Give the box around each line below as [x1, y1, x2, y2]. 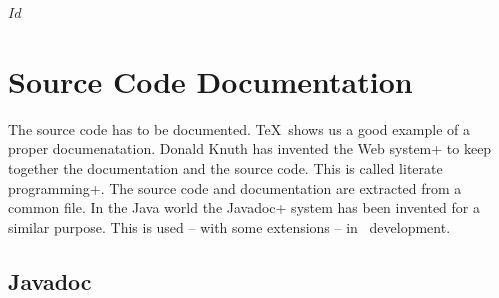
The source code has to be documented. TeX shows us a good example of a [8, 118, 470, 139]
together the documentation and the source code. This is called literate [8, 157, 443, 178]
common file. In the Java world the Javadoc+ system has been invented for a [8, 197, 480, 218]
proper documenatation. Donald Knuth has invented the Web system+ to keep [8, 138, 492, 159]
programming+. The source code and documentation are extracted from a [8, 177, 462, 198]
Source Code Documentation [8, 60, 413, 101]
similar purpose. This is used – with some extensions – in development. [8, 216, 451, 237]
